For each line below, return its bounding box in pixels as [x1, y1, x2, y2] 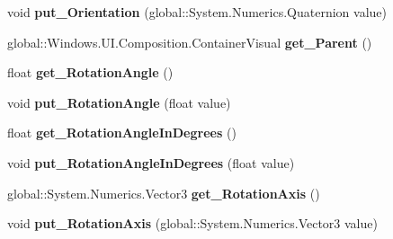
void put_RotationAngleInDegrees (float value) [7, 153, 295, 172]
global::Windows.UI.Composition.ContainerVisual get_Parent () [7, 32, 372, 51]
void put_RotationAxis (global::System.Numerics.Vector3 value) [7, 214, 378, 233]
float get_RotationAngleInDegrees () [7, 123, 237, 142]
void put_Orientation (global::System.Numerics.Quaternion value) [7, 3, 387, 21]
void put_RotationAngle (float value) [7, 93, 231, 111]
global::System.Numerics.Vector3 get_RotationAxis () [7, 183, 320, 202]
